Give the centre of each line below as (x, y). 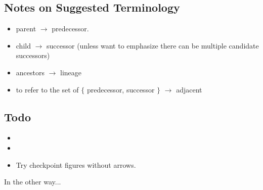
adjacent (189, 89)
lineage (71, 72)
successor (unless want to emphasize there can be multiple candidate (153, 45)
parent (26, 29)
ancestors (30, 72)
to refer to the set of (47, 89)
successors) (33, 55)
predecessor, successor (121, 89)
